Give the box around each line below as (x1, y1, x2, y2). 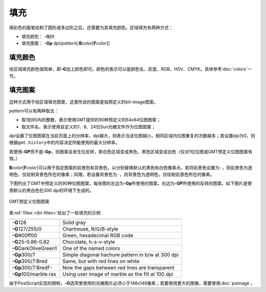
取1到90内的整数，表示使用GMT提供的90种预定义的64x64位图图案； (21, 117, 161, 123)
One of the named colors (62, 245, 120, 252)
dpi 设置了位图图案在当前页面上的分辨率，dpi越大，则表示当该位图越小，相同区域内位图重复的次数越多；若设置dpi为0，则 (9, 133, 256, 139)
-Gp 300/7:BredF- (12, 264, 53, 271)
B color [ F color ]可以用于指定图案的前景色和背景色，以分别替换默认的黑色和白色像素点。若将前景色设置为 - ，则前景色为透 (9, 165, 253, 171)
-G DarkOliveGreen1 (12, 245, 57, 252)
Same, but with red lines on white (62, 258, 140, 264)
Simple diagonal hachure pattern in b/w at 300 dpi (62, 251, 179, 258)
